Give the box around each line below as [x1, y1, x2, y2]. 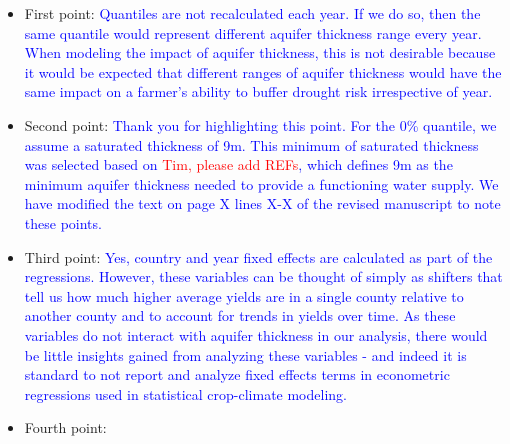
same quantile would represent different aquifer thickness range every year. [24, 22, 482, 43]
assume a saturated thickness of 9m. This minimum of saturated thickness [24, 134, 479, 155]
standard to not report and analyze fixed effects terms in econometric [24, 364, 450, 385]
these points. [24, 212, 102, 233]
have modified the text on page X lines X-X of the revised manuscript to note [24, 193, 501, 214]
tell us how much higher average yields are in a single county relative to [24, 285, 464, 306]
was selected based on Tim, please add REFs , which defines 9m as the [24, 154, 453, 175]
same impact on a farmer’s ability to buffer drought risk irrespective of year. [24, 81, 493, 102]
